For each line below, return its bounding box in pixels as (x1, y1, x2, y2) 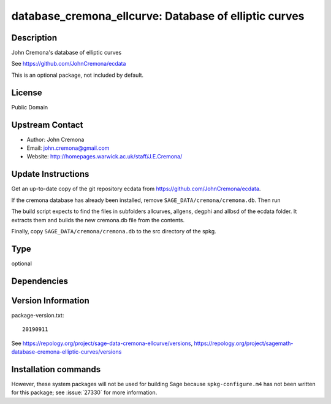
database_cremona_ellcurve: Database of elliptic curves (11, 9, 305, 23)
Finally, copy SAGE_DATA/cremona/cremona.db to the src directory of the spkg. (11, 227, 217, 235)
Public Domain (11, 103, 48, 111)
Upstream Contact (11, 120, 83, 130)
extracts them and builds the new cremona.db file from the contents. (11, 216, 185, 223)
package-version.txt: (11, 311, 64, 319)
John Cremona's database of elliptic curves (11, 49, 122, 56)
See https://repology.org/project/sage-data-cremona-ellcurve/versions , (11, 340, 193, 347)
